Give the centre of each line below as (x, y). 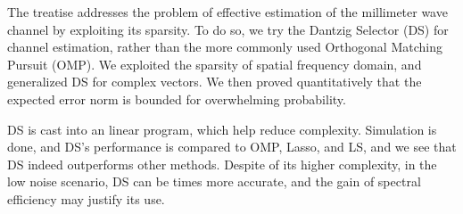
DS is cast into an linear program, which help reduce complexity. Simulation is (222, 129)
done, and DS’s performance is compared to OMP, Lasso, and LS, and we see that (232, 147)
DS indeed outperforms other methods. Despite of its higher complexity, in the (222, 164)
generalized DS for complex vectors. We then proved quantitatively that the (215, 82)
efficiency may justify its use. (86, 198)
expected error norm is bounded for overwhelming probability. (177, 99)
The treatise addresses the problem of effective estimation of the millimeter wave (227, 12)
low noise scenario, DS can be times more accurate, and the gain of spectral (214, 181)
